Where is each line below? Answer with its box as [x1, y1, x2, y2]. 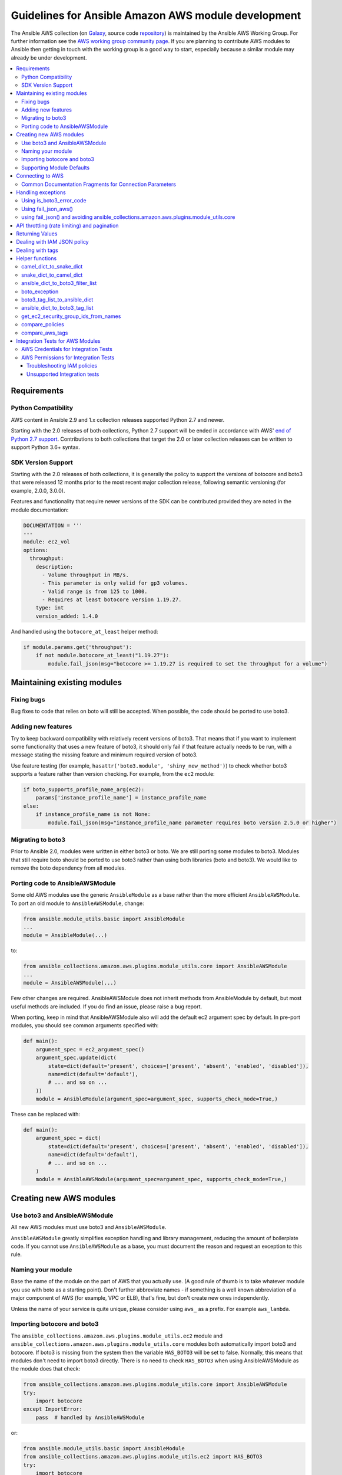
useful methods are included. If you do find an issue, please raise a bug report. [11, 1003, 202, 1010]
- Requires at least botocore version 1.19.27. [42, 596, 182, 603]
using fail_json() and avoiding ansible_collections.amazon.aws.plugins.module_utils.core [21, 214, 235, 221]
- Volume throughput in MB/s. [42, 571, 130, 578]
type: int [35, 605, 64, 611]
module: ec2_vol [23, 539, 71, 545]
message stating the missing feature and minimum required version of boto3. [11, 751, 198, 758]
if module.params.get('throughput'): [23, 644, 132, 650]
